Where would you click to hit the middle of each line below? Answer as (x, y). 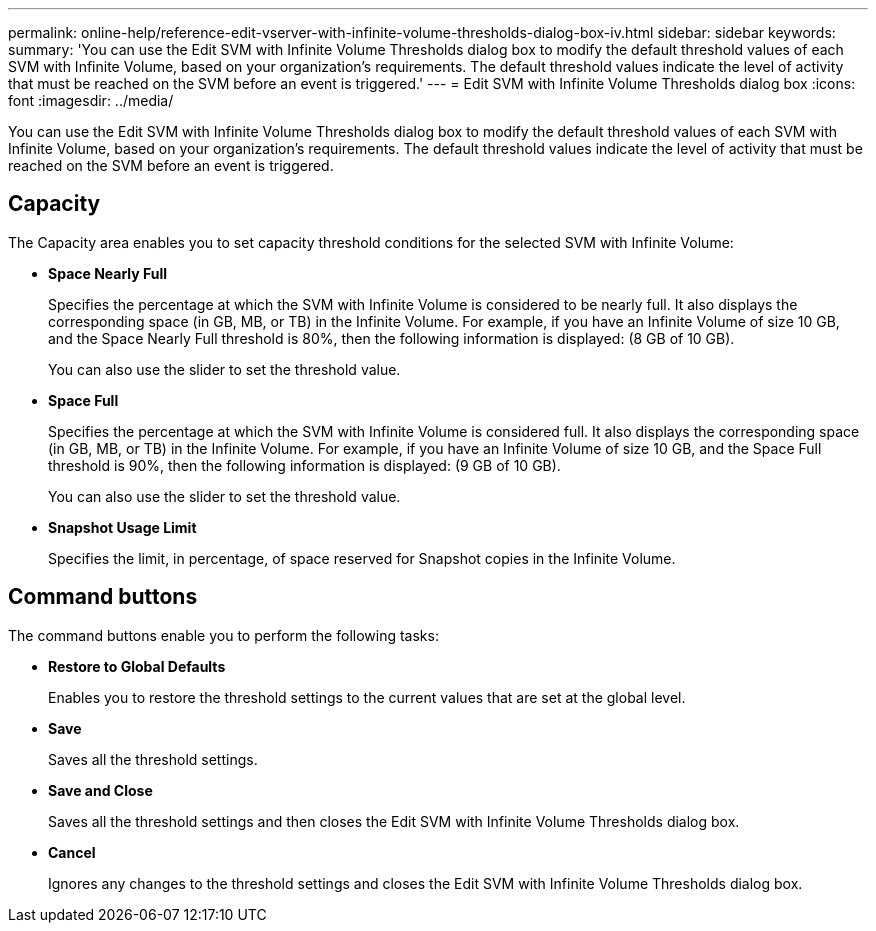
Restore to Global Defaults (137, 666)
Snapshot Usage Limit (122, 527)
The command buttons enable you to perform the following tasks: (223, 635)
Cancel (72, 852)
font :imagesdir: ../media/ (91, 100)
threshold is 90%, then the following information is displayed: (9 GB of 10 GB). (304, 465)
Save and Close (100, 790)
